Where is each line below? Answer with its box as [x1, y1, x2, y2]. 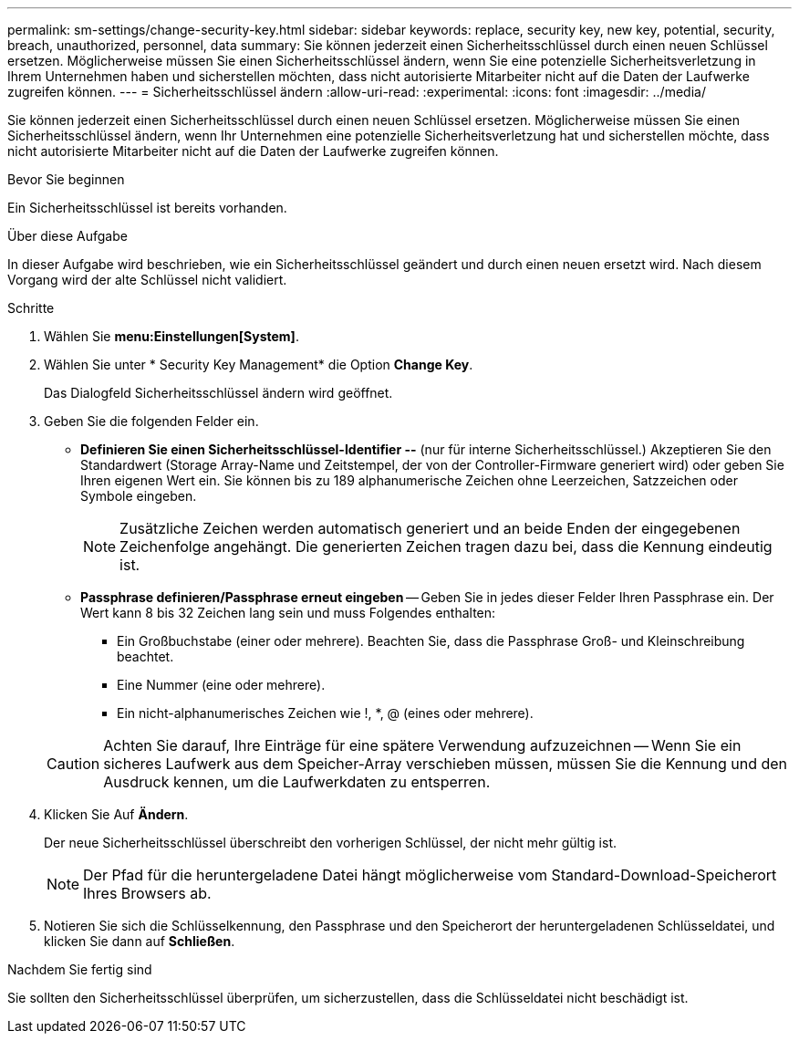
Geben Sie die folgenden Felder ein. [44, 413, 259, 429]
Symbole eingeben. [80, 488, 197, 504]
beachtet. [117, 649, 174, 664]
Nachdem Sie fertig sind [7, 962, 152, 977]
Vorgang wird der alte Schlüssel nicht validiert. [7, 272, 287, 287]
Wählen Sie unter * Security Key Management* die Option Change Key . [44, 357, 473, 372]
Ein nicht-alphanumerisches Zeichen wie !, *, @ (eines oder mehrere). [117, 705, 534, 721]
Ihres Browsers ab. [83, 884, 212, 902]
